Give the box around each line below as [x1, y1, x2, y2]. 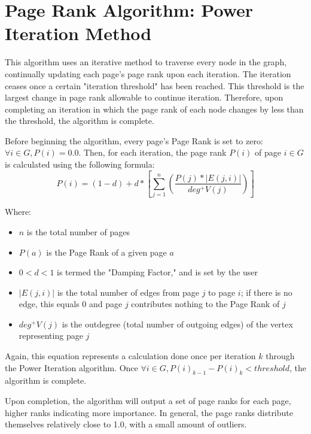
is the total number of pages [26, 225, 130, 238]
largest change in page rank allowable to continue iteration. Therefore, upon [5, 91, 283, 104]
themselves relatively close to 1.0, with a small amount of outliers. [5, 418, 247, 430]
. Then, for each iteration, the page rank [78, 146, 227, 159]
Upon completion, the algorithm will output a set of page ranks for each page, [5, 394, 291, 407]
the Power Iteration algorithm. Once [5, 361, 138, 374]
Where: [5, 205, 31, 218]
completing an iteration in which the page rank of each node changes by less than [5, 102, 304, 115]
